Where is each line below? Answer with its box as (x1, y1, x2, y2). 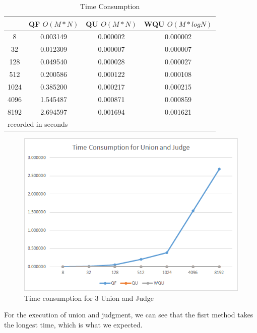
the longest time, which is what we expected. (4, 319, 143, 330)
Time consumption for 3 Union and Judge (24, 292, 154, 303)
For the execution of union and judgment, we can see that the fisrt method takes (4, 309, 253, 320)
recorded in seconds (8, 119, 68, 129)
